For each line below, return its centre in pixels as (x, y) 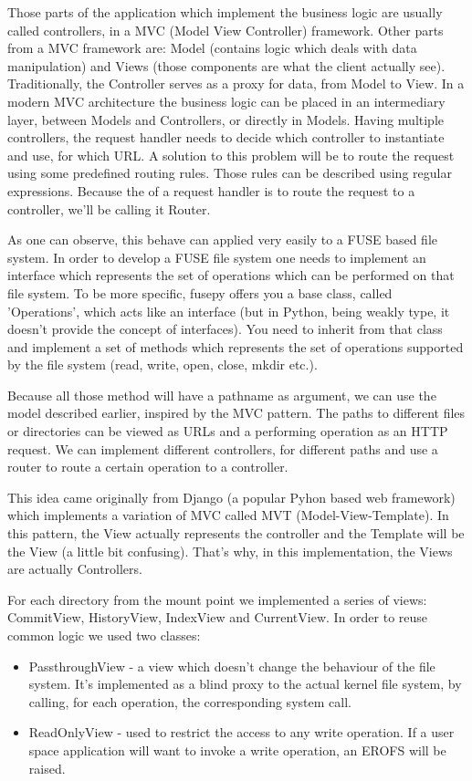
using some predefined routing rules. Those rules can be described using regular (230, 173)
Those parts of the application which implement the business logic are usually (225, 12)
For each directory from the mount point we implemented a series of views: (217, 599)
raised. (47, 768)
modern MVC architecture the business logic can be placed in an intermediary (226, 101)
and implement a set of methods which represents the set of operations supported (236, 346)
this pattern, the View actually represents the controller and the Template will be (236, 533)
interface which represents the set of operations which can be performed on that (231, 275)
